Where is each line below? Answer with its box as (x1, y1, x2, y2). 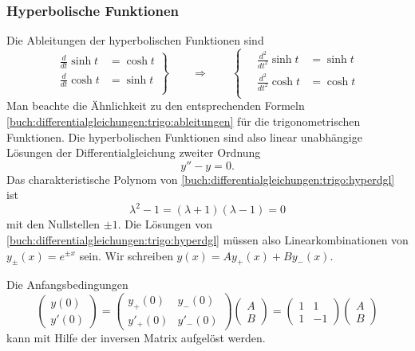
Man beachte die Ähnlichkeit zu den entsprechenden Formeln (6, 97, 305, 114)
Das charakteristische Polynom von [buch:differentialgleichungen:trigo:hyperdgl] (6, 170, 395, 187)
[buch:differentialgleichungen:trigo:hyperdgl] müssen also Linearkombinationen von (6, 231, 409, 248)
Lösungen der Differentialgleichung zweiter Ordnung (6, 144, 261, 161)
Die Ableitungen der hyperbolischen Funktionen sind (6, 32, 264, 49)
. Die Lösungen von (117, 216, 213, 232)
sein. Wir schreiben (79, 247, 173, 263)
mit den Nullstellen (6, 216, 101, 232)
